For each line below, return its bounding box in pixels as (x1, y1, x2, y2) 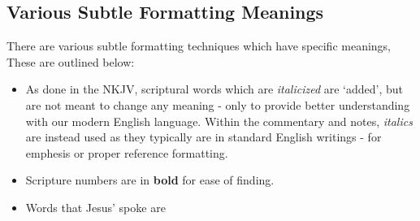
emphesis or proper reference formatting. (25, 144, 228, 161)
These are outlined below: (6, 53, 135, 70)
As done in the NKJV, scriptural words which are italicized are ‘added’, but (25, 80, 404, 97)
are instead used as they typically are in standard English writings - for (25, 128, 382, 145)
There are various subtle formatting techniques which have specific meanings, (6, 37, 392, 54)
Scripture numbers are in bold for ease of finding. (25, 171, 275, 188)
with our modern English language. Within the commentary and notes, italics (25, 112, 413, 129)
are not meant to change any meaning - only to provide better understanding (25, 96, 410, 113)
